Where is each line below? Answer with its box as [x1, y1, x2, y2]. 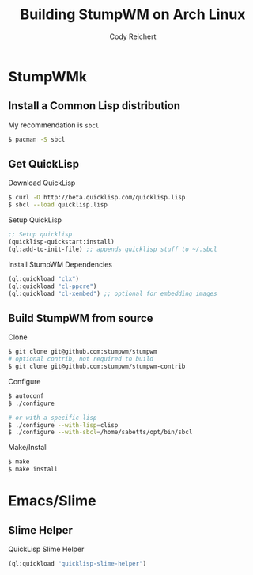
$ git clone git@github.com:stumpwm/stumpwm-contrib [8, 362, 186, 370]
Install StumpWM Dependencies [8, 259, 113, 269]
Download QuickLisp [8, 178, 76, 187]
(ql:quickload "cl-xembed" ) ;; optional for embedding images [8, 289, 217, 297]
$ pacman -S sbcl [8, 135, 66, 143]
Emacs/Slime [8, 492, 96, 510]
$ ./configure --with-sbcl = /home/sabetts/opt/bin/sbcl [8, 429, 193, 437]
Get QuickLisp [8, 157, 80, 171]
